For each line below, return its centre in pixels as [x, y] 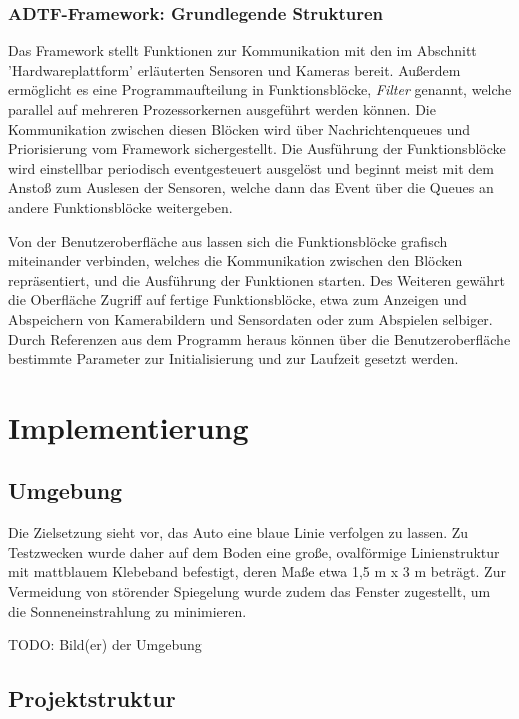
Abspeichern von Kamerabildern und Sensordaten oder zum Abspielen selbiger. [250, 318]
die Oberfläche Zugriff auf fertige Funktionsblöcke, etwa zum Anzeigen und [237, 299]
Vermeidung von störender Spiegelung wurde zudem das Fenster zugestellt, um [249, 591]
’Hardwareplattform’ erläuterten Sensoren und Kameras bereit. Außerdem [234, 69]
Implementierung [128, 426]
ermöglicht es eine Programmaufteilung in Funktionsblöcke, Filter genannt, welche [260, 89]
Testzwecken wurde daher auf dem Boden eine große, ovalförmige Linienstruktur [254, 551]
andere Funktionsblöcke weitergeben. [120, 206]
